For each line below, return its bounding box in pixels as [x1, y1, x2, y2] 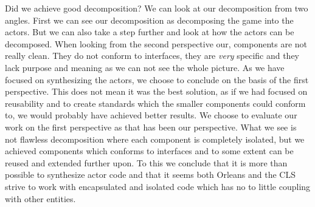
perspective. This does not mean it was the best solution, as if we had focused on [5, 85, 308, 98]
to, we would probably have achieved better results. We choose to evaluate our [5, 109, 297, 121]
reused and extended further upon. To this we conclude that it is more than [5, 156, 288, 169]
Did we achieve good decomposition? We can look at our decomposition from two [5, 2, 308, 14]
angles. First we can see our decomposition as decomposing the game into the [5, 13, 294, 26]
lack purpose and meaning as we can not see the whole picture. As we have [5, 61, 285, 73]
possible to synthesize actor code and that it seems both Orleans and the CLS [5, 168, 296, 181]
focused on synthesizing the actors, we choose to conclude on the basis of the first [5, 73, 309, 86]
